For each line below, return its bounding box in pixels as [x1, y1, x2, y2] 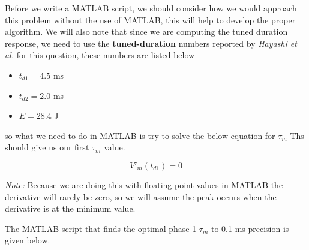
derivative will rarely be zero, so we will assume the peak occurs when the [5, 190, 277, 203]
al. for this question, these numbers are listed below [5, 49, 195, 61]
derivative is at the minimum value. [5, 202, 136, 215]
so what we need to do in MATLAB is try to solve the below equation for [5, 129, 275, 141]
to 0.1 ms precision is [211, 222, 289, 234]
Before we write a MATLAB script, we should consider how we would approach [5, 2, 297, 14]
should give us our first [5, 141, 89, 153]
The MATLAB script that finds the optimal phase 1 [5, 222, 197, 234]
